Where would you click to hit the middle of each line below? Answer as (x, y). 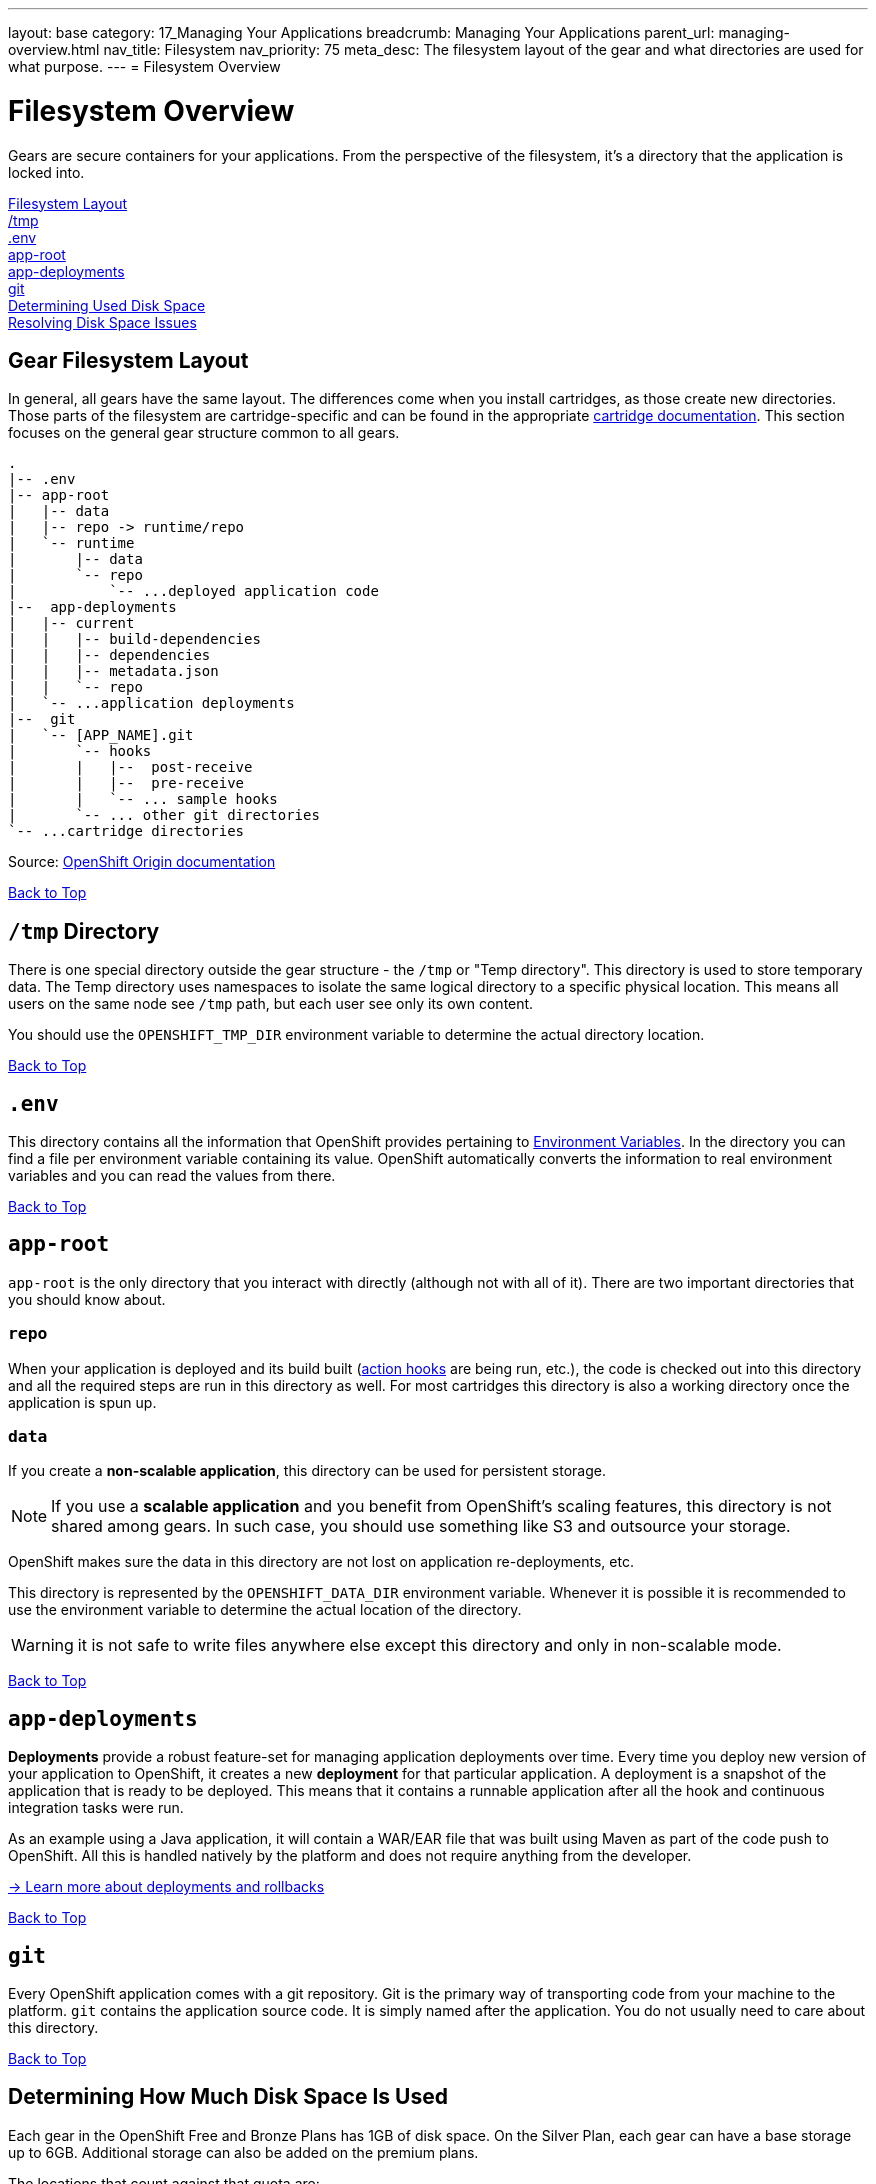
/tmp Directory (84, 931)
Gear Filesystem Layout (128, 360)
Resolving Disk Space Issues (102, 322)
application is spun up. (82, 1402)
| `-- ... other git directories (164, 815)
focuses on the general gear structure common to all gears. (204, 433)
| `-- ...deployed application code (193, 591)
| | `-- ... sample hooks (143, 799)
